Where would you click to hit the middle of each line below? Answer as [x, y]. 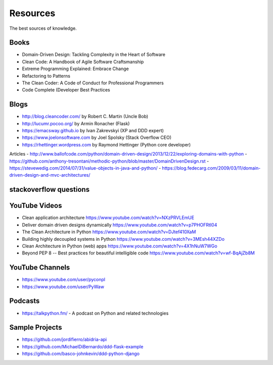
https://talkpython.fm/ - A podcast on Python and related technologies [95, 313]
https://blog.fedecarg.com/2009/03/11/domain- [211, 168]
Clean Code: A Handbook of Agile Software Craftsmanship [83, 62]
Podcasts [25, 301]
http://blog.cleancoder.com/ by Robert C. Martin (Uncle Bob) [85, 117]
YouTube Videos [36, 206]
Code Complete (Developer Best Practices [66, 90]
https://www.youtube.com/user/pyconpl [64, 280]
